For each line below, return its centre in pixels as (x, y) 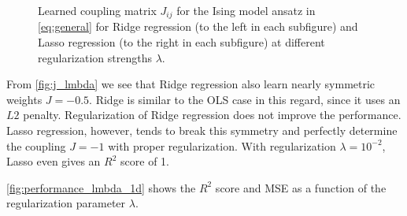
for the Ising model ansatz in (246, 10)
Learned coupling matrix (97, 10)
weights (24, 99)
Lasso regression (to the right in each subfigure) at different (181, 42)
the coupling (36, 145)
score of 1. (145, 161)
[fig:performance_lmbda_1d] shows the (101, 187)
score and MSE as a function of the (301, 187)
